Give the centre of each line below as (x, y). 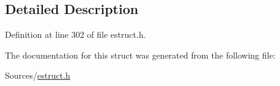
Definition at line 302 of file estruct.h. (76, 34)
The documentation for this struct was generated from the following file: (140, 55)
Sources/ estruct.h (38, 75)
